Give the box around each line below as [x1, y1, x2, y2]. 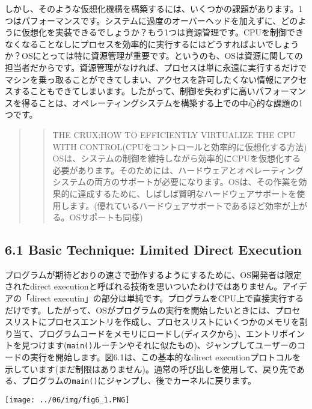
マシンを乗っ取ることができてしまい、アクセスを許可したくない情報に [5, 73, 283, 85]
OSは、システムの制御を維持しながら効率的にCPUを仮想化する [52, 152, 301, 165]
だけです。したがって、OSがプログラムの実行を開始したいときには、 [5, 303, 275, 316]
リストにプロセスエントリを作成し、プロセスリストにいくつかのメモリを [13, 315, 299, 328]
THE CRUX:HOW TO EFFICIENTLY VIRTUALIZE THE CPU [52, 128, 296, 141]
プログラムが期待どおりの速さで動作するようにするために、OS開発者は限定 [5, 268, 302, 280]
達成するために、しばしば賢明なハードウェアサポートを [78, 187, 297, 199]
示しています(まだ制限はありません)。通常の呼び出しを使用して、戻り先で [5, 362, 296, 375]
